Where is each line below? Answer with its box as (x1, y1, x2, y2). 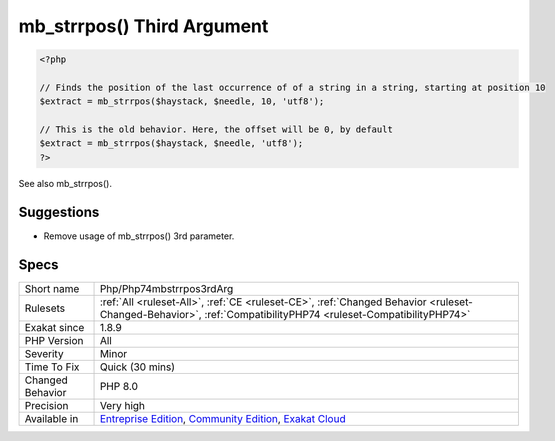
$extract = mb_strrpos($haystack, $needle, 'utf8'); (39, 138, 304, 149)
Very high (99, 398, 145, 412)
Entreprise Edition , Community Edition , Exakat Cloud (99, 411, 346, 425)
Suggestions (18, 203, 100, 220)
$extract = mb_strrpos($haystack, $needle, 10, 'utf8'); (39, 96, 325, 107)
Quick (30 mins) (99, 360, 175, 374)
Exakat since (24, 320, 85, 334)
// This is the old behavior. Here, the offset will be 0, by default (39, 124, 394, 135)
